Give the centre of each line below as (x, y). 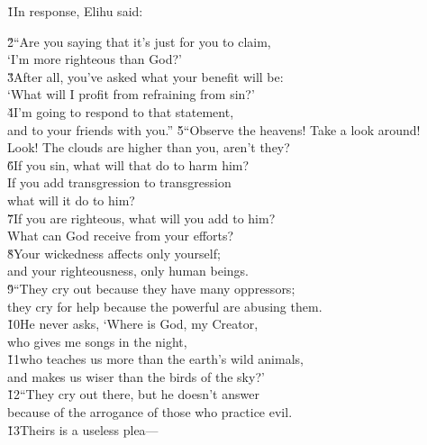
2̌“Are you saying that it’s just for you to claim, (139, 41)
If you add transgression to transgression (119, 182)
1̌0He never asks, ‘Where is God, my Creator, (133, 324)
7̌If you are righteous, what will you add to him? (141, 218)
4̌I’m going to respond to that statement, (121, 111)
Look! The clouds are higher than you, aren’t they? (149, 147)
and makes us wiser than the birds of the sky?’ (136, 376)
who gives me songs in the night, (97, 341)
